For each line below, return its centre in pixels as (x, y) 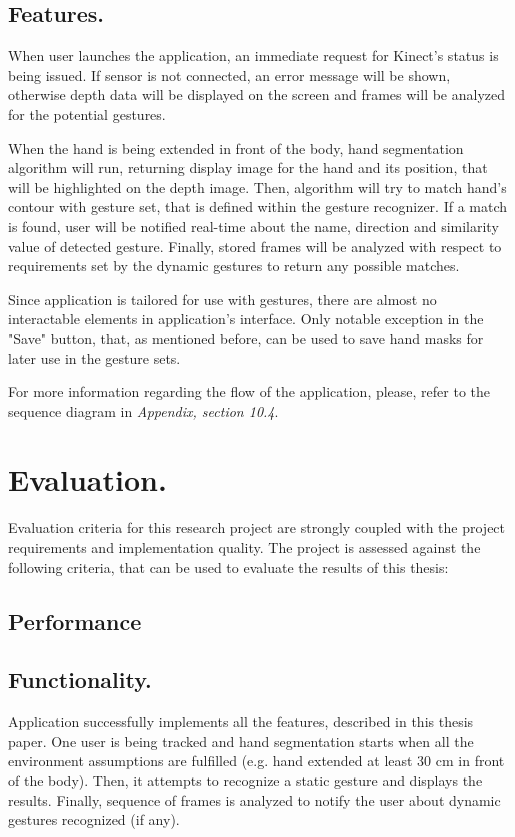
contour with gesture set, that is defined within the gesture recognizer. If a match (258, 206)
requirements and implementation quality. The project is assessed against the (244, 547)
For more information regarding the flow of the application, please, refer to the (249, 391)
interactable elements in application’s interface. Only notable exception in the (246, 318)
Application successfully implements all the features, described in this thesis (241, 721)
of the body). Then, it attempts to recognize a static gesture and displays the (245, 779)
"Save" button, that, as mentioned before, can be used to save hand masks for (246, 337)
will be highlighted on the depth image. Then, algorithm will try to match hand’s (257, 186)
